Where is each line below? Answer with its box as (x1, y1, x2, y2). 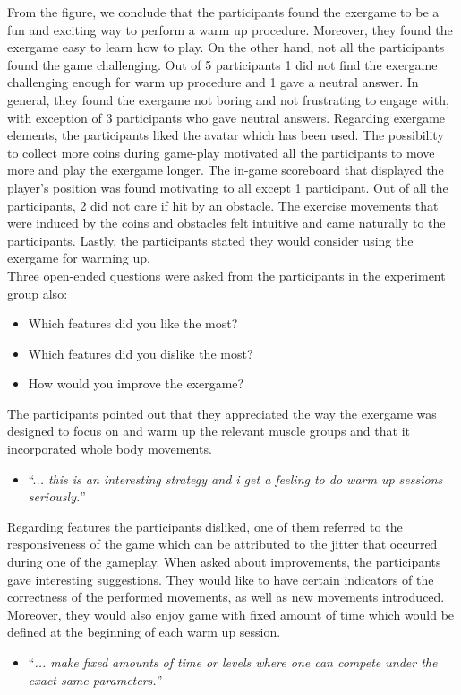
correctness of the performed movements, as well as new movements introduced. (7, 587, 445, 606)
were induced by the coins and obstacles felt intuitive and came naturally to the (7, 213, 446, 232)
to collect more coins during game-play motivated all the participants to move (7, 143, 435, 161)
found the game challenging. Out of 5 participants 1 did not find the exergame (7, 55, 438, 74)
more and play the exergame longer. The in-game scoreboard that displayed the (7, 161, 444, 179)
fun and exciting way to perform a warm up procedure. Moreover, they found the (7, 20, 453, 39)
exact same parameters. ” (28, 670, 163, 689)
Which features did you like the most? (28, 314, 238, 333)
